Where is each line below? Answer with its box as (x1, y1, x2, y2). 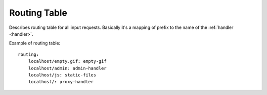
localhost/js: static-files (28, 72, 96, 78)
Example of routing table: (9, 40, 60, 46)
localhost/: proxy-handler (28, 79, 94, 85)
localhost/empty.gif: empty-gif (28, 59, 107, 64)
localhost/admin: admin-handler (28, 65, 107, 71)
